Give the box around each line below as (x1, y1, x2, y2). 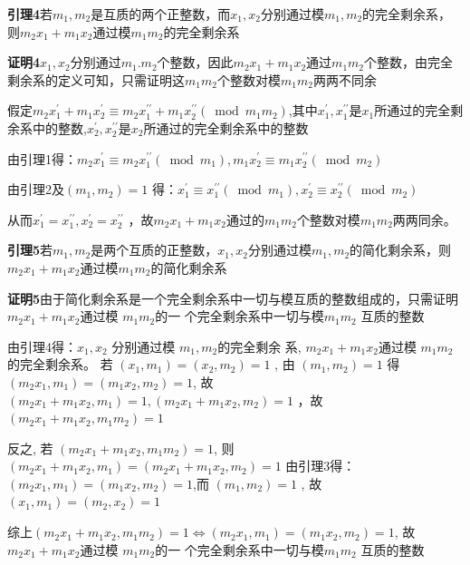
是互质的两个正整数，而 (91, 5, 231, 23)
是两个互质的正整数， (91, 240, 218, 259)
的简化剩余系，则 (350, 240, 452, 259)
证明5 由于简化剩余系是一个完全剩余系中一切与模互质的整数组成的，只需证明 (7, 288, 459, 307)
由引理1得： (7, 149, 77, 168)
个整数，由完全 (364, 53, 454, 72)
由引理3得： (285, 456, 356, 475)
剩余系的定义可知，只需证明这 (7, 70, 185, 89)
